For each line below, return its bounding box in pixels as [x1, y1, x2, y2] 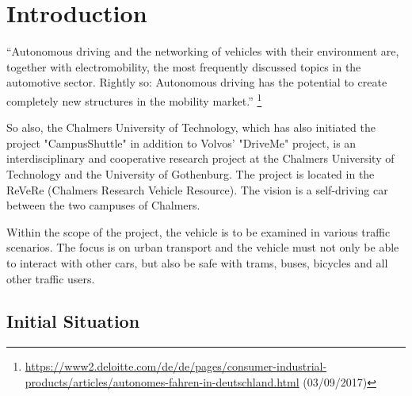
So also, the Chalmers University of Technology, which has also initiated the [6, 119, 376, 136]
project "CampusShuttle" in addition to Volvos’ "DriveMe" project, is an [6, 134, 357, 151]
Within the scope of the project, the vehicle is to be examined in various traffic [6, 223, 391, 240]
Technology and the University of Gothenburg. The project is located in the [6, 165, 375, 182]
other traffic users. [6, 270, 95, 286]
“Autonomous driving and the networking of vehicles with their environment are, [6, 43, 399, 60]
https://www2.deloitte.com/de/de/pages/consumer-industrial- [25, 358, 327, 375]
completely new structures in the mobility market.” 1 [6, 90, 262, 109]
